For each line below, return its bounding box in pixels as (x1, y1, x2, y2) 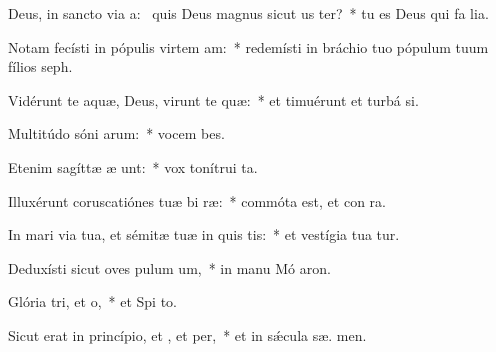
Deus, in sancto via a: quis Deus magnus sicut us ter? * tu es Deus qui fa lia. (8, 3, 489, 23)
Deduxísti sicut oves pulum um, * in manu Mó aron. (8, 257, 331, 278)
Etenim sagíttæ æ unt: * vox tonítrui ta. (8, 156, 258, 177)
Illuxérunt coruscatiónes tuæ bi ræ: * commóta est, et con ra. (8, 190, 386, 211)
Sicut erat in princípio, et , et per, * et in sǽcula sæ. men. (8, 324, 367, 345)
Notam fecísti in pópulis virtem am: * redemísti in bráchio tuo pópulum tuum (8, 36, 489, 57)
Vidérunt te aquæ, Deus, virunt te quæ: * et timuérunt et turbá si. (8, 89, 419, 110)
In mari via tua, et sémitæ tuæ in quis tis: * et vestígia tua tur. (8, 224, 400, 245)
